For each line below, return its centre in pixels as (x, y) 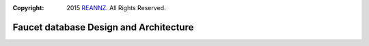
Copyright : (28, 8)
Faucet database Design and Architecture (103, 27)
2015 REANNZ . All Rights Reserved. (117, 8)
